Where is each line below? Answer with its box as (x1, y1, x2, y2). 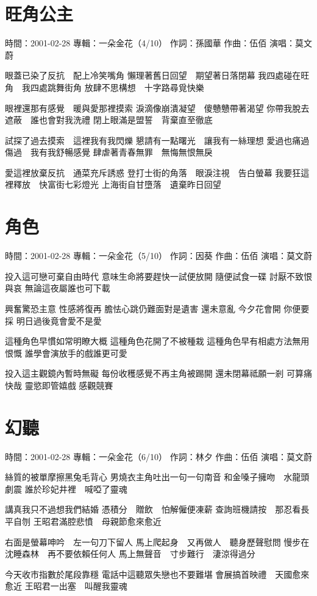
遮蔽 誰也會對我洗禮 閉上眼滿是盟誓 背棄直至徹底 (5, 113, 213, 126)
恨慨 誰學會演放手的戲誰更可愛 (5, 346, 127, 359)
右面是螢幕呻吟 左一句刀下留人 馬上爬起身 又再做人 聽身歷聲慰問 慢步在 (5, 535, 310, 548)
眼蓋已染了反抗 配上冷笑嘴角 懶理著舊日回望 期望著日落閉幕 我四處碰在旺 (5, 69, 310, 82)
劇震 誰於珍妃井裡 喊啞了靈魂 (5, 482, 127, 495)
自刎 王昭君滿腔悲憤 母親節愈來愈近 (13, 515, 162, 528)
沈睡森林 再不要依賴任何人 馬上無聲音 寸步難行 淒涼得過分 (5, 547, 255, 560)
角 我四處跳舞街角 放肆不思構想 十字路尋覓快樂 (5, 80, 204, 93)
